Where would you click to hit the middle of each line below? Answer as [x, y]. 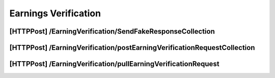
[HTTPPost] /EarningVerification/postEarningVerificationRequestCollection [132, 48]
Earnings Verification [55, 13]
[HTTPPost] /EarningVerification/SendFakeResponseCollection [112, 31]
